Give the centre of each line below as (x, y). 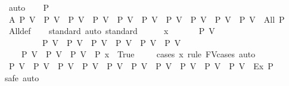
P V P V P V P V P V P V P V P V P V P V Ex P (141, 65)
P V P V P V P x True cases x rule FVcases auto (138, 54)
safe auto (22, 77)
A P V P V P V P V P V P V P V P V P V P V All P (147, 19)
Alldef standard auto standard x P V (112, 31)
